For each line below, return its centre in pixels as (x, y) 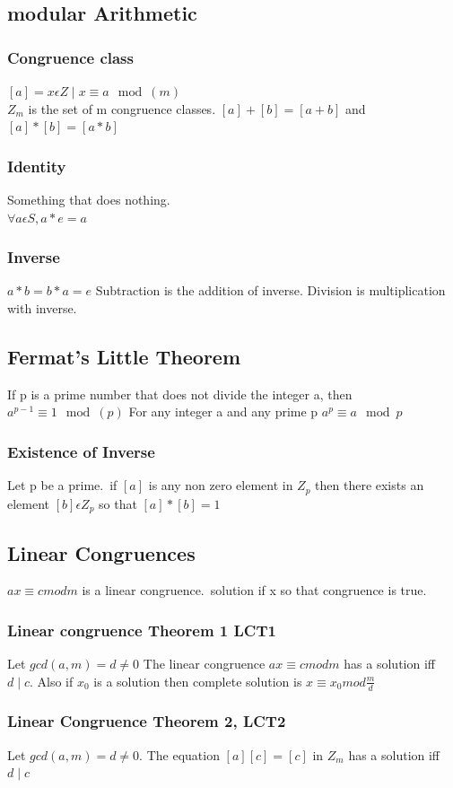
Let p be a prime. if (62, 485)
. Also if (52, 681)
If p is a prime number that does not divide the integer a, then (180, 394)
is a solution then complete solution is (198, 681)
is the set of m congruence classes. (122, 108)
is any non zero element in (221, 485)
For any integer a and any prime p (223, 412)
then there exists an (370, 485)
